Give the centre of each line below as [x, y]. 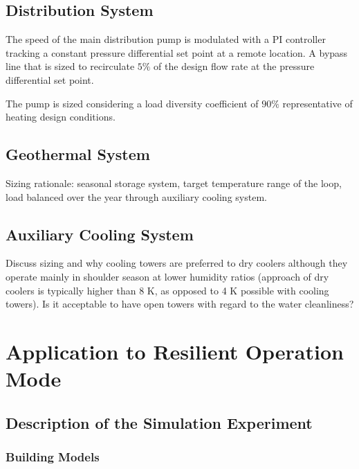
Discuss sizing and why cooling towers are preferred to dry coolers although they [177, 263]
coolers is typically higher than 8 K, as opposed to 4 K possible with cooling [167, 290]
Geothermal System [78, 154]
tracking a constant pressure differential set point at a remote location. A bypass [177, 52]
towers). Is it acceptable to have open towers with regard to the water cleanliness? [180, 304]
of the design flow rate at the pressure [234, 66]
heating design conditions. [61, 117]
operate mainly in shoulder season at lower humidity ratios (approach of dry [167, 276]
